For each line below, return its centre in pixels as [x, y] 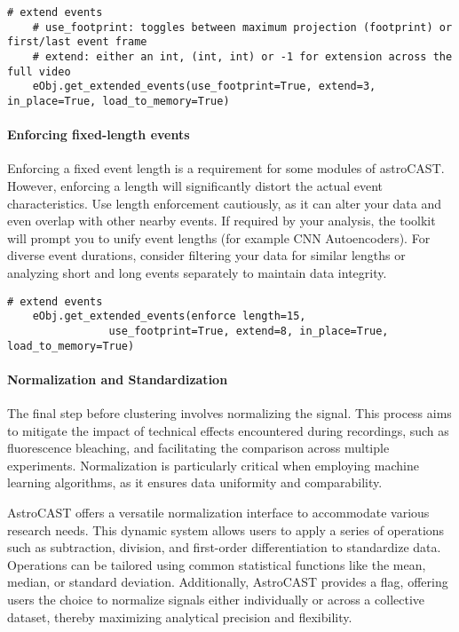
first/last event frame [77, 42]
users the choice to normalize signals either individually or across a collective [216, 599]
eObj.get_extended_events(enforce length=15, [169, 316]
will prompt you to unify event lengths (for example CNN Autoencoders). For [219, 237]
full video [39, 71]
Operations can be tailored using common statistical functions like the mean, [217, 564]
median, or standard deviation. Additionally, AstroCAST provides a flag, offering [228, 582]
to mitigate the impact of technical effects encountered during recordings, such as [228, 430]
